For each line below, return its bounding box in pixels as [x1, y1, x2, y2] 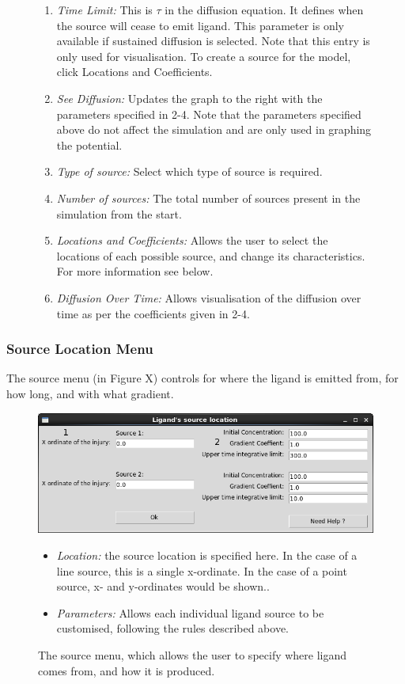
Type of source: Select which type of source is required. [56, 163, 323, 180]
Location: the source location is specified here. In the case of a [56, 546, 358, 563]
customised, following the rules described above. [56, 620, 290, 636]
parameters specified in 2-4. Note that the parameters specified [56, 105, 361, 122]
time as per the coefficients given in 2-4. [56, 305, 250, 321]
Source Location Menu [6, 339, 153, 359]
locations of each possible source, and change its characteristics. [56, 247, 365, 264]
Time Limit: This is [56, 2, 153, 17]
